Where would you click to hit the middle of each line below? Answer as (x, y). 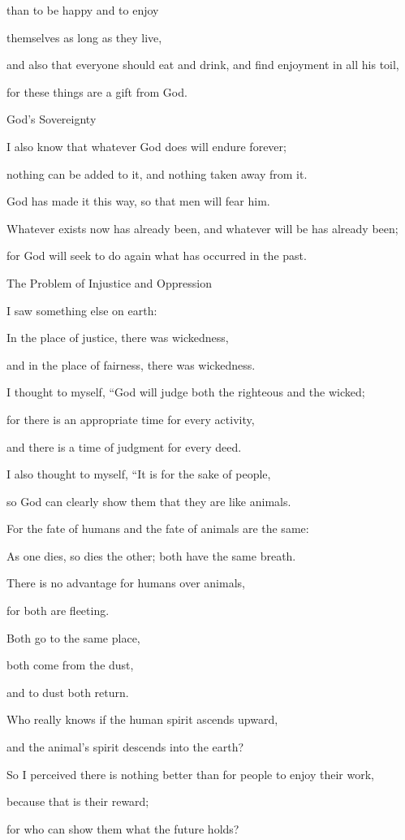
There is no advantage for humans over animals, (126, 583)
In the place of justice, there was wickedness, (118, 338)
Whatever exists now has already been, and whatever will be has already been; (202, 228)
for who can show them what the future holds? (123, 828)
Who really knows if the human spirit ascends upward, (142, 719)
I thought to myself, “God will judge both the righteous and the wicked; (186, 392)
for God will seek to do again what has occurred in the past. (157, 255)
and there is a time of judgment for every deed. (124, 446)
